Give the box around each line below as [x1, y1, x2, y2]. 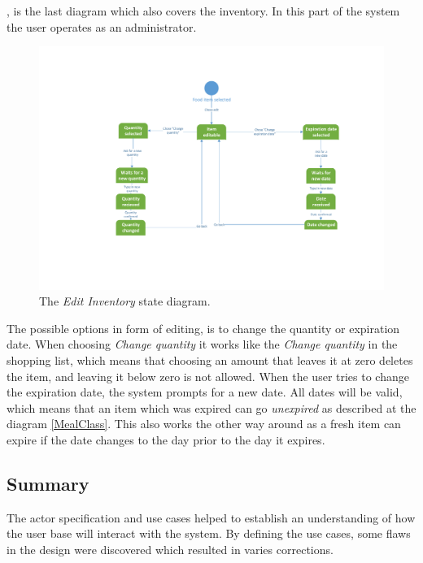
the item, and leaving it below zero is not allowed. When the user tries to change [7, 367, 409, 384]
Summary [7, 470, 89, 496]
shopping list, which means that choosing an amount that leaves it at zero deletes [7, 351, 413, 368]
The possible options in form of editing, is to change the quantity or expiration [7, 319, 400, 336]
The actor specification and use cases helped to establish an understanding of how [7, 509, 416, 526]
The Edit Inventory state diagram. [39, 292, 211, 310]
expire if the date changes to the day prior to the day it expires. [7, 431, 325, 448]
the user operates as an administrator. [7, 18, 197, 35]
